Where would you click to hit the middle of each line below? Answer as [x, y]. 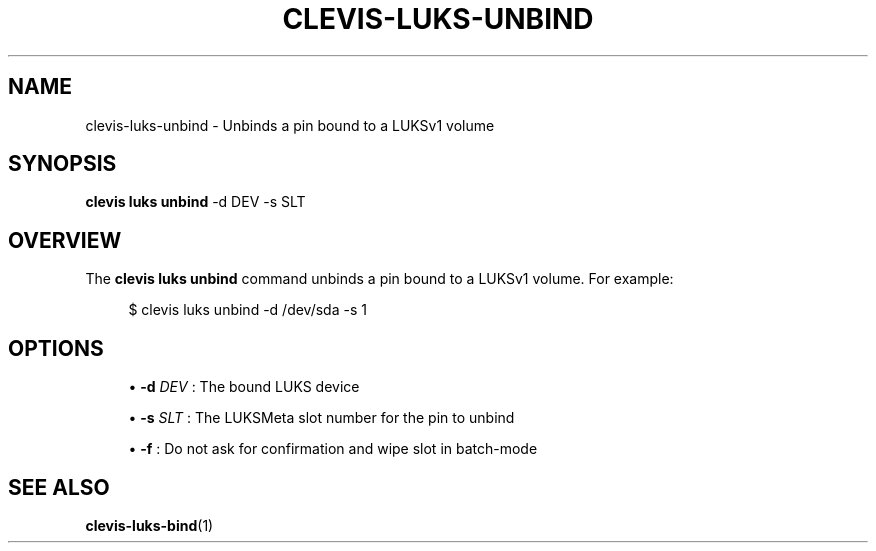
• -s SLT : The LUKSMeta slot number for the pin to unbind [321, 418]
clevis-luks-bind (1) [149, 525]
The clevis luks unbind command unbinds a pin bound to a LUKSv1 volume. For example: [379, 279]
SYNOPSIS [62, 164]
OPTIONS [56, 348]
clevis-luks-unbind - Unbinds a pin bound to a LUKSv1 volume [290, 125]
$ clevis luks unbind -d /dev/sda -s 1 [247, 310]
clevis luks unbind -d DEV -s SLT [195, 202]
